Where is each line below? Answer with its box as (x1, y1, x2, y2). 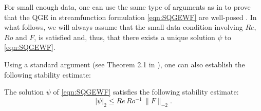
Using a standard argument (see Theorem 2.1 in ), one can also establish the (4, 59, 245, 69)
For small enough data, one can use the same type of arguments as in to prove (4, 2, 251, 12)
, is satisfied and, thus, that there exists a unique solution (34, 31, 215, 42)
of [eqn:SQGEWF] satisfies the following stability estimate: (53, 86, 239, 97)
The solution (4, 86, 44, 97)
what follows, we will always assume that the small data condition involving (4, 22, 243, 32)
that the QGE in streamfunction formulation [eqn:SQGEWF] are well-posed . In (4, 11, 257, 22)
